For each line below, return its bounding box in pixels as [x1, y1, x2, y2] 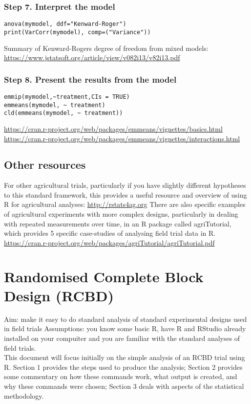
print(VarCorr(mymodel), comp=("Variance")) [4, 28, 151, 36]
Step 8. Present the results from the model [4, 73, 177, 85]
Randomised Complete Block [4, 266, 204, 286]
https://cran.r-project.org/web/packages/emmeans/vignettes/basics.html [4, 123, 223, 134]
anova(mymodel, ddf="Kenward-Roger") [4, 21, 126, 28]
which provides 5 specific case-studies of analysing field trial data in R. [4, 228, 216, 238]
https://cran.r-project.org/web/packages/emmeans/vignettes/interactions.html [4, 133, 240, 143]
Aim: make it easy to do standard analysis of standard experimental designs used [4, 314, 247, 324]
